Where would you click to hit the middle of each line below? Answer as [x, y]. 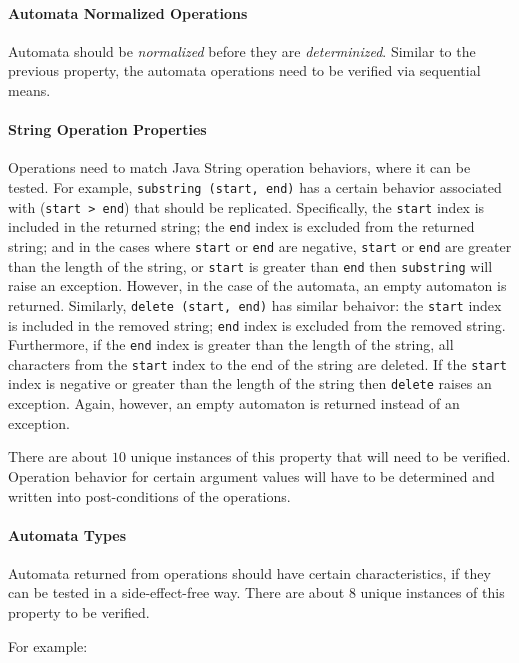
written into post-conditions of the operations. [149, 495]
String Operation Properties [107, 129]
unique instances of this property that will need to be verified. [320, 456]
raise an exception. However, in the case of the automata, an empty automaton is [257, 285]
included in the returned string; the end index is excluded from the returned [241, 226]
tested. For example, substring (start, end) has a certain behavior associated [255, 186]
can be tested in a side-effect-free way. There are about [176, 592]
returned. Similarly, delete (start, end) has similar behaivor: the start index [255, 304]
